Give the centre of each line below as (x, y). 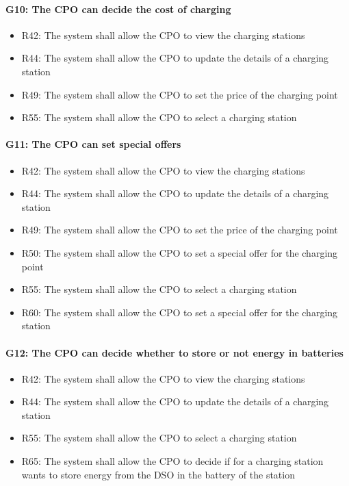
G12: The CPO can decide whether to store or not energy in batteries (174, 352)
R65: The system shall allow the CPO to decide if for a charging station (172, 461)
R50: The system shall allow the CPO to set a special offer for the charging (180, 252)
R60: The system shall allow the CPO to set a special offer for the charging (180, 312)
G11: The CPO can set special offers (93, 144)
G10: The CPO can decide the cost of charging (118, 9)
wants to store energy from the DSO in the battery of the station (158, 474)
